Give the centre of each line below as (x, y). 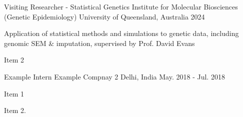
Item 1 (14, 93)
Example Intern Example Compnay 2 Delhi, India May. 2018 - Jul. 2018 (114, 76)
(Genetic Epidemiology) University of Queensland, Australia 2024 (104, 16)
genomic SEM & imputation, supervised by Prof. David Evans (99, 43)
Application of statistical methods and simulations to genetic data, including (121, 33)
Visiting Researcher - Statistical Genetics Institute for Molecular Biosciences (121, 6)
